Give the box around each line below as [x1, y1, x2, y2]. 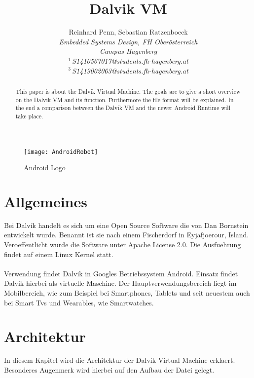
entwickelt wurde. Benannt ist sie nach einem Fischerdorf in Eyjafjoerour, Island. [4, 229, 249, 240]
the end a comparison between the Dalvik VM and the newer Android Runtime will [15, 104, 230, 112]
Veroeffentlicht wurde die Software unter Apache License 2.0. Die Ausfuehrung [4, 239, 241, 250]
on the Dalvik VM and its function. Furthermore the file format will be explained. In [15, 95, 234, 104]
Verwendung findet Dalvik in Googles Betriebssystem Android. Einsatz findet [4, 268, 238, 278]
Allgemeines [4, 191, 87, 211]
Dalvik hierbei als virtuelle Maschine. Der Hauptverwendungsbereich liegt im [4, 278, 237, 288]
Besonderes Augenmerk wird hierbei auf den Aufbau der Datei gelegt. [4, 364, 215, 375]
